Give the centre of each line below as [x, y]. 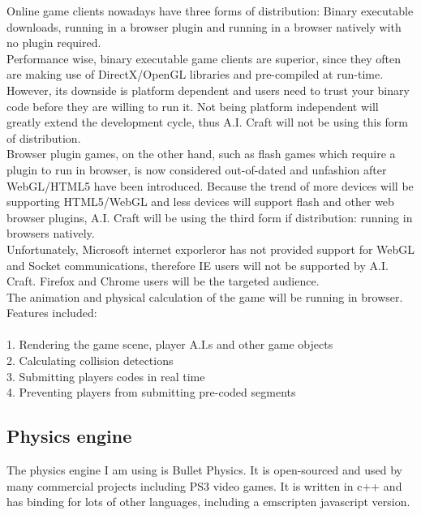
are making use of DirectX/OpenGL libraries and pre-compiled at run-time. [195, 74]
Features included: [52, 313]
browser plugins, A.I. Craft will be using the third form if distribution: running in [210, 217]
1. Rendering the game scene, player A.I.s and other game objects [170, 344]
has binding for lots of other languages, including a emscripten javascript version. [208, 502]
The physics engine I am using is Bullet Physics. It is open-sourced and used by [204, 470]
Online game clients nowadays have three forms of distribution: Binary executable [210, 11]
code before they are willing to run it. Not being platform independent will [193, 106]
